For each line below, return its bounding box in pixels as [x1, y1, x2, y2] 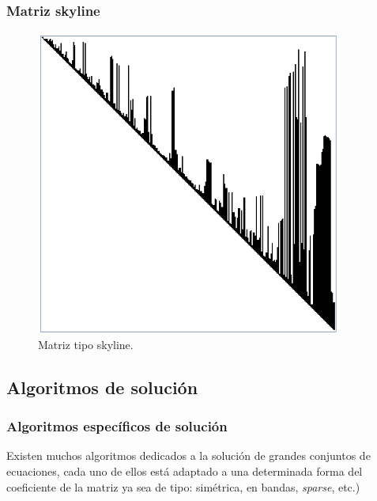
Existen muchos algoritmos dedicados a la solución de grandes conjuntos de [6, 447, 371, 464]
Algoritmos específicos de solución [6, 416, 228, 436]
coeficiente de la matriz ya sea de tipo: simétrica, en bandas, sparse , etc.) [6, 478, 360, 495]
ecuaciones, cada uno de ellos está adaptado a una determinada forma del [6, 463, 363, 479]
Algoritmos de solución [6, 374, 198, 399]
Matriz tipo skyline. [38, 336, 134, 352]
